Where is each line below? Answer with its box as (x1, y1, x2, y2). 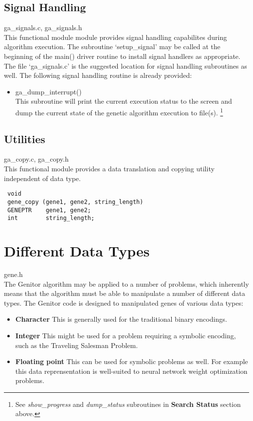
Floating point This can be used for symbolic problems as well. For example (15, 356, 248, 366)
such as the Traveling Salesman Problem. (15, 340, 138, 350)
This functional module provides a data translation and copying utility (4, 164, 215, 173)
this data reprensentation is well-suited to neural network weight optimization (15, 366, 248, 376)
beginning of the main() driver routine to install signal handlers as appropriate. (4, 51, 240, 61)
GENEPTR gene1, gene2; (7, 206, 91, 214)
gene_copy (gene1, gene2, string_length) (7, 198, 144, 205)
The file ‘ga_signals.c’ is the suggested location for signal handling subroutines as (4, 60, 247, 71)
